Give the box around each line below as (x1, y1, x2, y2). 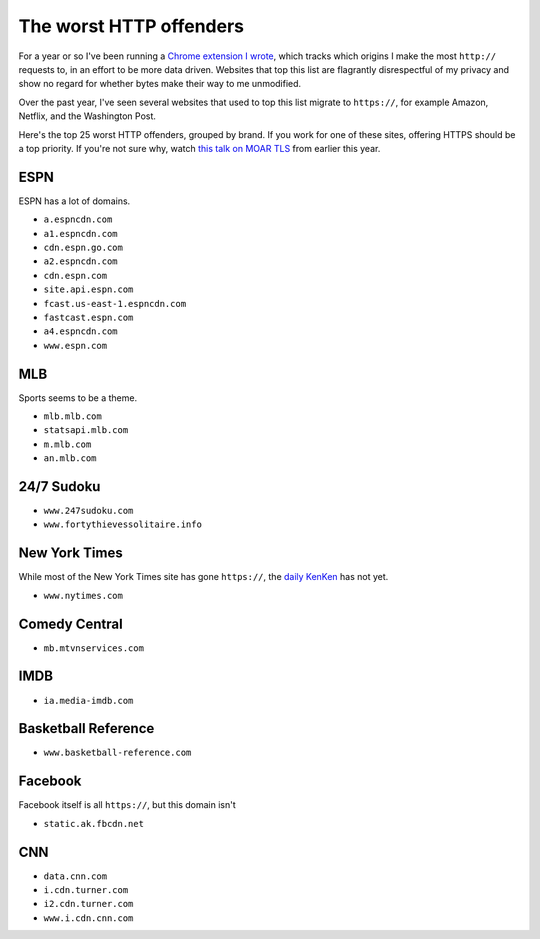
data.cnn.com (43, 870, 108, 882)
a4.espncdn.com (43, 326, 119, 337)
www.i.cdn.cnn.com (43, 912, 134, 924)
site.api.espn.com (43, 284, 134, 295)
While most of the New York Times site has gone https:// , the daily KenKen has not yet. (18, 571, 389, 583)
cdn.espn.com (43, 270, 108, 281)
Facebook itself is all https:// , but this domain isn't (18, 799, 236, 811)
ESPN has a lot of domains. (18, 195, 131, 207)
